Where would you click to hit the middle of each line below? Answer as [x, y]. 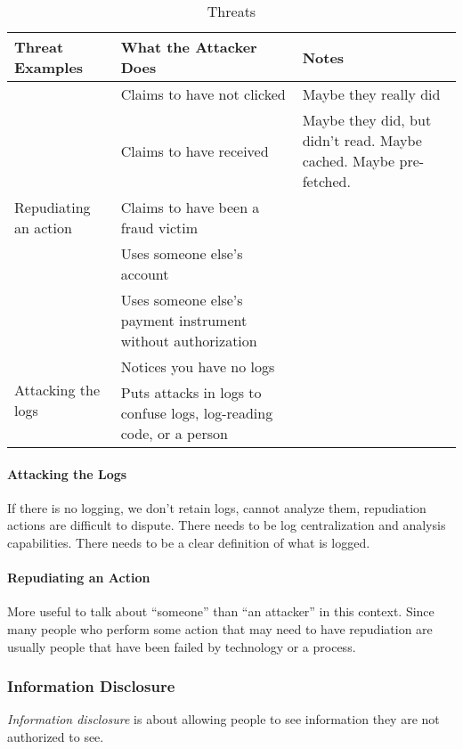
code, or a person [174, 433]
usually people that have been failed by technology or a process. [182, 646]
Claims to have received [195, 151]
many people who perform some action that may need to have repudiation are [220, 628]
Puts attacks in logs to [191, 392]
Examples [49, 67]
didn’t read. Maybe [362, 140]
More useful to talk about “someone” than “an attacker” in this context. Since [221, 611]
